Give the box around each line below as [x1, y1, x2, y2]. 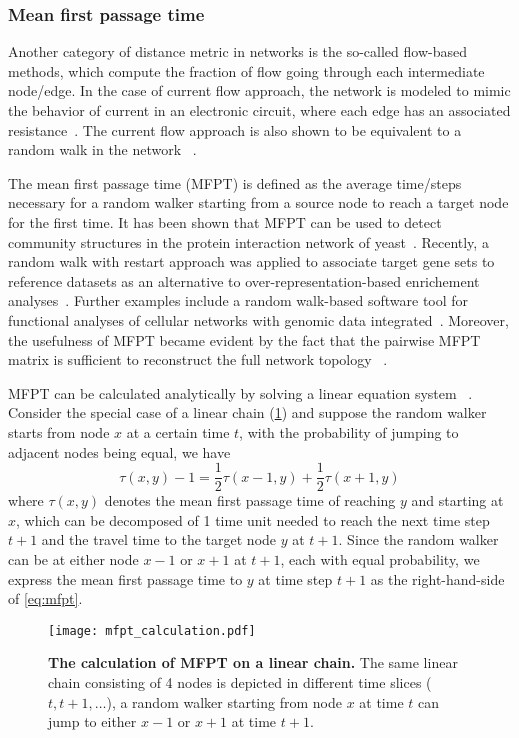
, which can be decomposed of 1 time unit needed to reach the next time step [16, 509, 490, 530]
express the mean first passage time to [8, 568, 243, 589]
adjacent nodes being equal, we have [8, 441, 231, 462]
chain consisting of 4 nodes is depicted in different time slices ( [48, 671, 432, 692]
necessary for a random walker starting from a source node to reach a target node [8, 192, 509, 213]
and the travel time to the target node [41, 529, 277, 550]
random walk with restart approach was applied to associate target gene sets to [8, 251, 495, 272]
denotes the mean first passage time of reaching [104, 490, 396, 511]
